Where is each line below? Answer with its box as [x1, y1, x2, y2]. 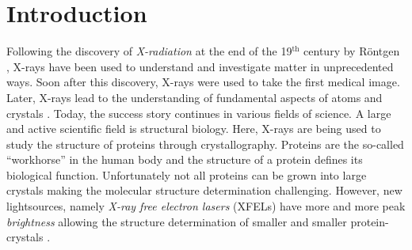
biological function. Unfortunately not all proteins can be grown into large [6, 166, 367, 183]
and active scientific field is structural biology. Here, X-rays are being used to [6, 120, 381, 137]
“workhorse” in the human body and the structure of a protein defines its [6, 151, 363, 168]
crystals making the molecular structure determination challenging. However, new [6, 182, 402, 199]
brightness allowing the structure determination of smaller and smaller [6, 213, 347, 229]
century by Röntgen [303, 43, 400, 59]
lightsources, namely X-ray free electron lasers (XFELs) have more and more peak [6, 198, 406, 214]
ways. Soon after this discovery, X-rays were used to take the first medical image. [6, 74, 400, 90]
